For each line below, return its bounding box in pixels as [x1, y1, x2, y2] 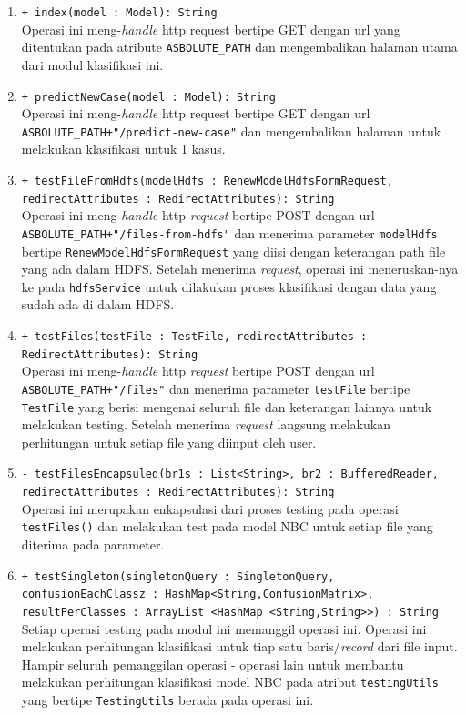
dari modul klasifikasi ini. [21, 55, 164, 74]
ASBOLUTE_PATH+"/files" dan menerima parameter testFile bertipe [21, 378, 410, 398]
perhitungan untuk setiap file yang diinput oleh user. [21, 432, 317, 451]
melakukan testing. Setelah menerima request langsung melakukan [21, 415, 390, 434]
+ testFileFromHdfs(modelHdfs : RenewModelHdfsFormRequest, [21, 175, 393, 187]
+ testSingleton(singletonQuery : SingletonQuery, [21, 569, 335, 583]
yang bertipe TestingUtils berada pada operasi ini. [21, 690, 314, 710]
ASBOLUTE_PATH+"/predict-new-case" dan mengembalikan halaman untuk [21, 121, 441, 140]
